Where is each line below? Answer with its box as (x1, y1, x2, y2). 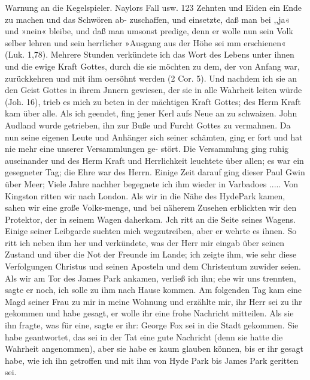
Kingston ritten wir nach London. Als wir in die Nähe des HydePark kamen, (5, 189, 285, 202)
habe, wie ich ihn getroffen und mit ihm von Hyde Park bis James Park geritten (5, 354, 299, 366)
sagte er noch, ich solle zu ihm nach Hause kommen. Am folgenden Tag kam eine (5, 283, 302, 296)
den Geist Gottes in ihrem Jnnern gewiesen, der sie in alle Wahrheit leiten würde (5, 83, 302, 96)
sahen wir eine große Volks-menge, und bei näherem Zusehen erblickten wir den (5, 201, 297, 214)
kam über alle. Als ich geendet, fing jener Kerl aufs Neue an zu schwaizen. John (5, 107, 297, 119)
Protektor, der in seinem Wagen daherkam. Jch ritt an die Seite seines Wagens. (5, 213, 296, 225)
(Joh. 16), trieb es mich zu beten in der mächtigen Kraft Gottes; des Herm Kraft (5, 95, 301, 107)
